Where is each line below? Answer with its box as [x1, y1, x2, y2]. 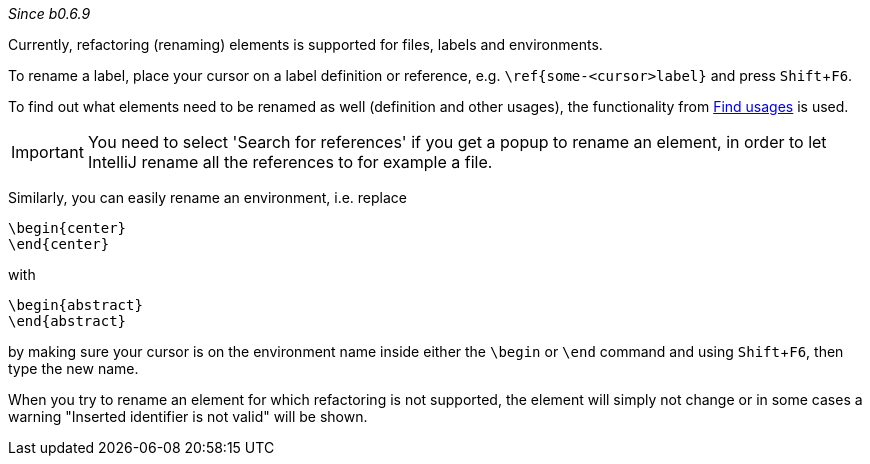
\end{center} [8, 236, 110, 252]
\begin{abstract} [8, 297, 143, 313]
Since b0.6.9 [8, 5, 91, 22]
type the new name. [8, 360, 139, 377]
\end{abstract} [8, 313, 127, 329]
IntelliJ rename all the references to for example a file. [87, 152, 493, 172]
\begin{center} [8, 220, 127, 236]
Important [11, 142, 84, 162]
